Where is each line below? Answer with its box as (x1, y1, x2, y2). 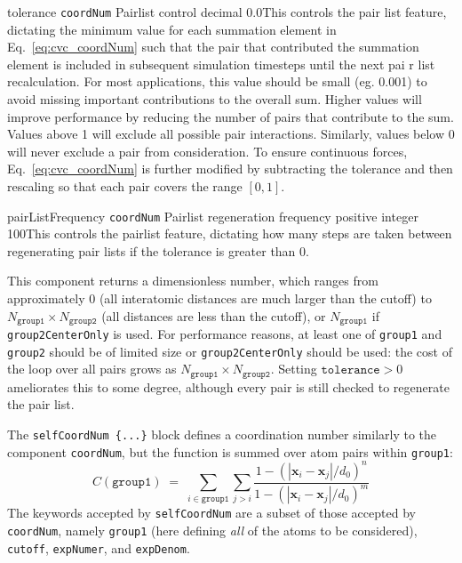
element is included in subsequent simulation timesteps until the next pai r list (7, 54, 435, 73)
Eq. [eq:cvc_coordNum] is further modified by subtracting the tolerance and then (7, 159, 453, 178)
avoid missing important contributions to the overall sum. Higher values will (7, 90, 422, 109)
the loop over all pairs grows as (7, 359, 177, 378)
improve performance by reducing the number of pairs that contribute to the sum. (7, 107, 454, 125)
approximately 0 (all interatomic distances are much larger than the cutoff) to (7, 289, 432, 308)
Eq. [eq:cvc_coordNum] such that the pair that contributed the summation (7, 37, 419, 56)
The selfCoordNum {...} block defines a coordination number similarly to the (7, 425, 437, 444)
